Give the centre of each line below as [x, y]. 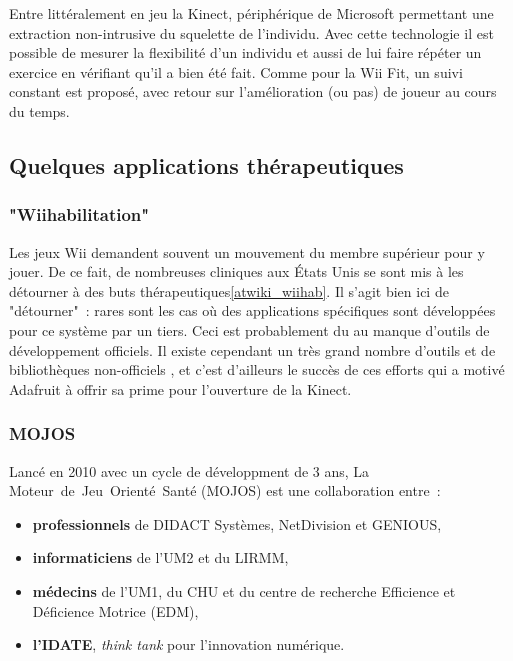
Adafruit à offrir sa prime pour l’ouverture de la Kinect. [180, 388]
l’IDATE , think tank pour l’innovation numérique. [188, 644]
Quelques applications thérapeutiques [206, 164]
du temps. [39, 110]
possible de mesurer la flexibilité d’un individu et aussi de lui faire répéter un [245, 52]
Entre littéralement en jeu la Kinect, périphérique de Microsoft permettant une [251, 13]
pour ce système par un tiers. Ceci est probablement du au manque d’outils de [249, 329]
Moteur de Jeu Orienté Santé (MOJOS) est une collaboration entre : [225, 490]
